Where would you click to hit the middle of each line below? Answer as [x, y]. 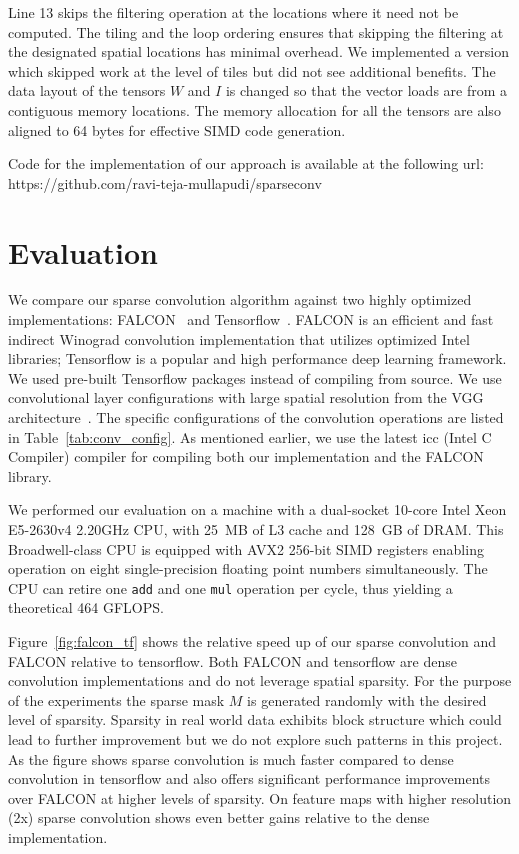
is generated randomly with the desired [367, 699]
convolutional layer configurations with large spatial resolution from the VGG [246, 397]
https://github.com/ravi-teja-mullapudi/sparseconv [165, 182]
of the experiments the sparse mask [116, 699]
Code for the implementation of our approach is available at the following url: [246, 163]
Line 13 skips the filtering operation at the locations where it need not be [233, 12]
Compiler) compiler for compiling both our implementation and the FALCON [246, 456]
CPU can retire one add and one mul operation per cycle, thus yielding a [230, 587]
